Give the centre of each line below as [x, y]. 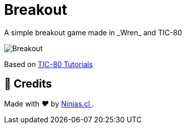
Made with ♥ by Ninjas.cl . [49, 103]
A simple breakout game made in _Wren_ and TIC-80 [93, 32]
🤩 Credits [28, 84]
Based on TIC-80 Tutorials [49, 64]
